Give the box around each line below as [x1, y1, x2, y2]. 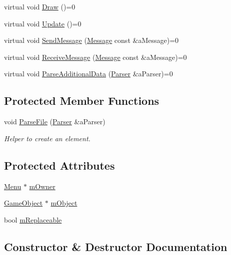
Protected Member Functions [4, 93, 159, 108]
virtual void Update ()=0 [4, 18, 81, 28]
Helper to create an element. [4, 133, 90, 143]
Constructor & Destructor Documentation [4, 239, 227, 254]
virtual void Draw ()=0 [4, 1, 75, 11]
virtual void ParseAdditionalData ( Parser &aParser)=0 [4, 68, 173, 79]
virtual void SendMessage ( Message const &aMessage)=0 [4, 35, 179, 45]
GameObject [4, 198, 43, 208]
